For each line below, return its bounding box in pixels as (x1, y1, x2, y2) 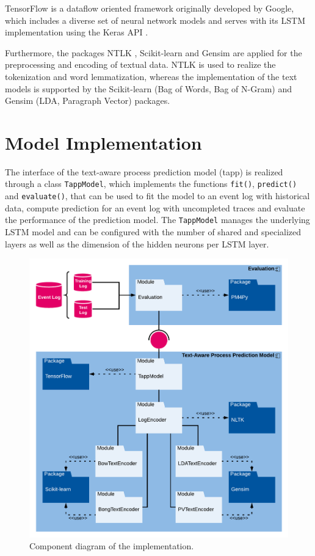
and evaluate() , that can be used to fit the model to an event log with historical (5, 189, 310, 202)
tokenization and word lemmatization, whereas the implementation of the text (5, 70, 297, 82)
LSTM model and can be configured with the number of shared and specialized (5, 225, 302, 238)
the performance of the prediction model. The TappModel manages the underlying (5, 213, 310, 226)
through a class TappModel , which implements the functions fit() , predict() (5, 177, 297, 190)
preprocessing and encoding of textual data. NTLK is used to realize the (5, 58, 276, 71)
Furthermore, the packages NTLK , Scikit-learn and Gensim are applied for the (5, 46, 302, 59)
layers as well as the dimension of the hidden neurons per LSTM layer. (5, 237, 269, 250)
